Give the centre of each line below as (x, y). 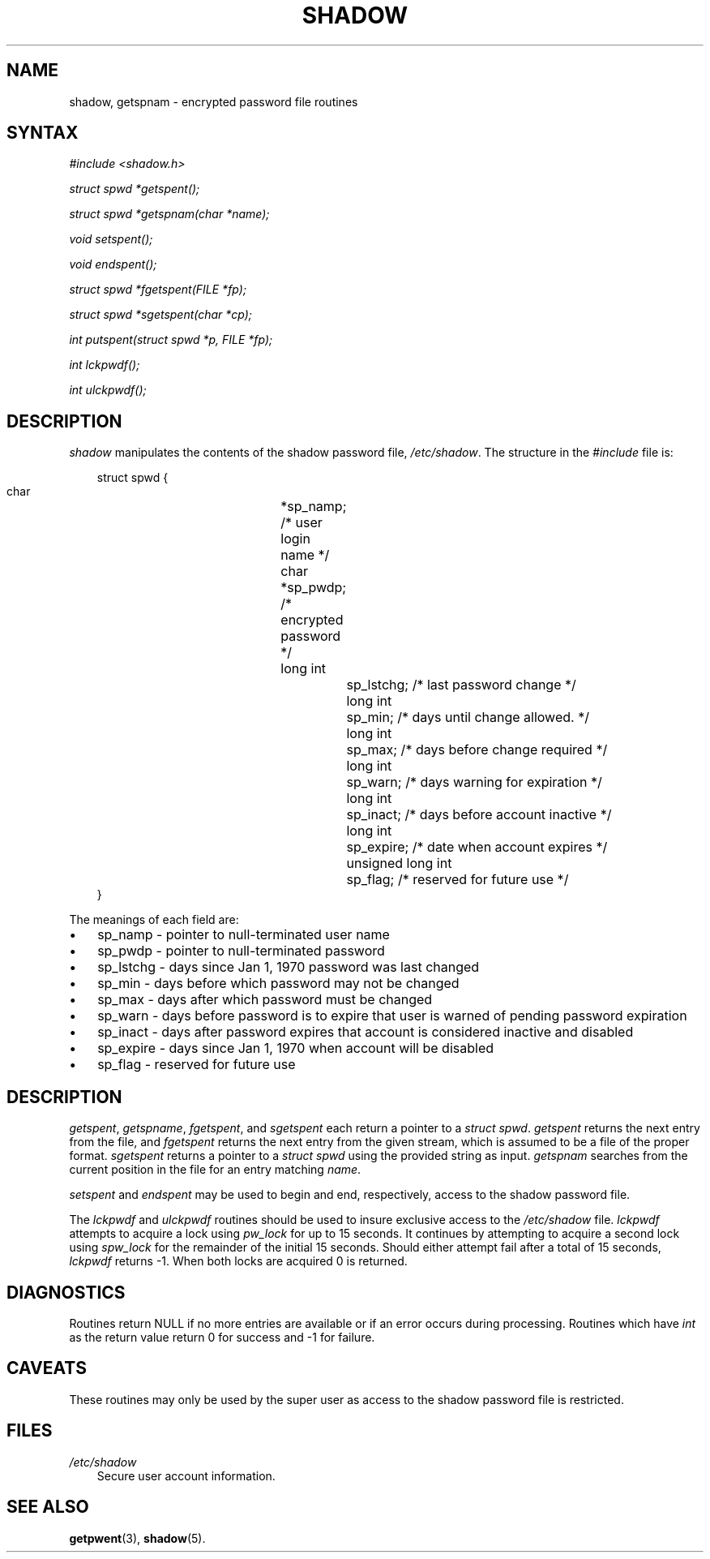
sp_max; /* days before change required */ (477, 750)
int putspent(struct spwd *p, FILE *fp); (171, 340)
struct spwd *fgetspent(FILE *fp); (158, 290)
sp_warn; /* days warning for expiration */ (474, 782)
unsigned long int (399, 863)
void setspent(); (111, 239)
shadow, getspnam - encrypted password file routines (214, 101)
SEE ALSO (48, 1507)
